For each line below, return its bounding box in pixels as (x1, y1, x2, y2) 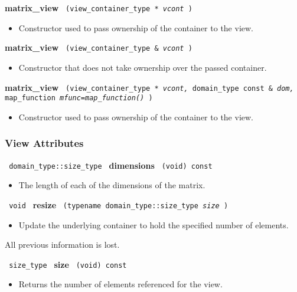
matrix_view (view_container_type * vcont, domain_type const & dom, (5, 81, 294, 93)
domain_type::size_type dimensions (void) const (9, 159, 213, 171)
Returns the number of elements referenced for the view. (18, 278, 223, 290)
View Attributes (5, 136, 84, 150)
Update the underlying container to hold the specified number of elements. (18, 218, 289, 231)
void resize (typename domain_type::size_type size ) (9, 198, 229, 211)
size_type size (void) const (9, 258, 127, 270)
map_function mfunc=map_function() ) (5, 94, 153, 103)
